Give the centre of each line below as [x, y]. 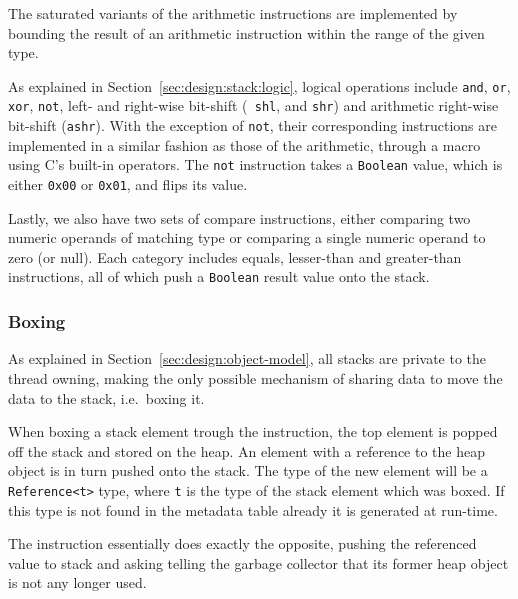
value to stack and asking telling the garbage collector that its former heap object [258, 562]
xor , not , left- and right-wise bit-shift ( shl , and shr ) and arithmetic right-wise [253, 105]
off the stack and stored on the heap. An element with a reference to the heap [246, 450]
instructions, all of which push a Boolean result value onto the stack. [219, 276]
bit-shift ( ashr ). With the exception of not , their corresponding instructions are [252, 125]
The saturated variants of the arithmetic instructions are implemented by [233, 13]
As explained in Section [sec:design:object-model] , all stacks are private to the [247, 358]
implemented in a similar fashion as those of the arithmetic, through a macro [244, 144]
